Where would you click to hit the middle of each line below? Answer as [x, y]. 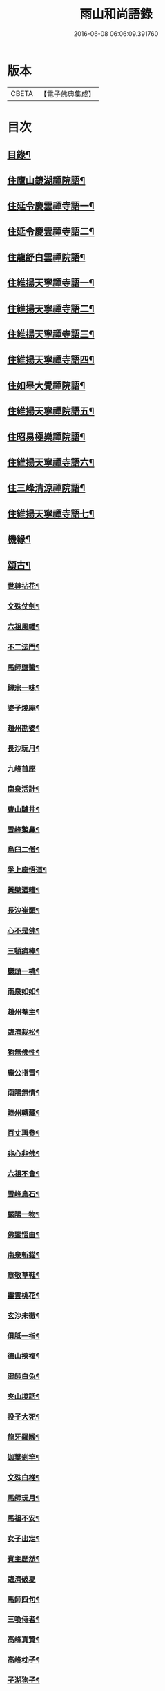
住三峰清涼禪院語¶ [46, 488]
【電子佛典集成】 [67, 94]
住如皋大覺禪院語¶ [46, 385]
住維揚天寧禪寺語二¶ [51, 308]
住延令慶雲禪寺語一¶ [51, 206]
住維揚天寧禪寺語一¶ [51, 283]
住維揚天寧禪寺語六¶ [51, 462]
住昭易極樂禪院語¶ [46, 437]
